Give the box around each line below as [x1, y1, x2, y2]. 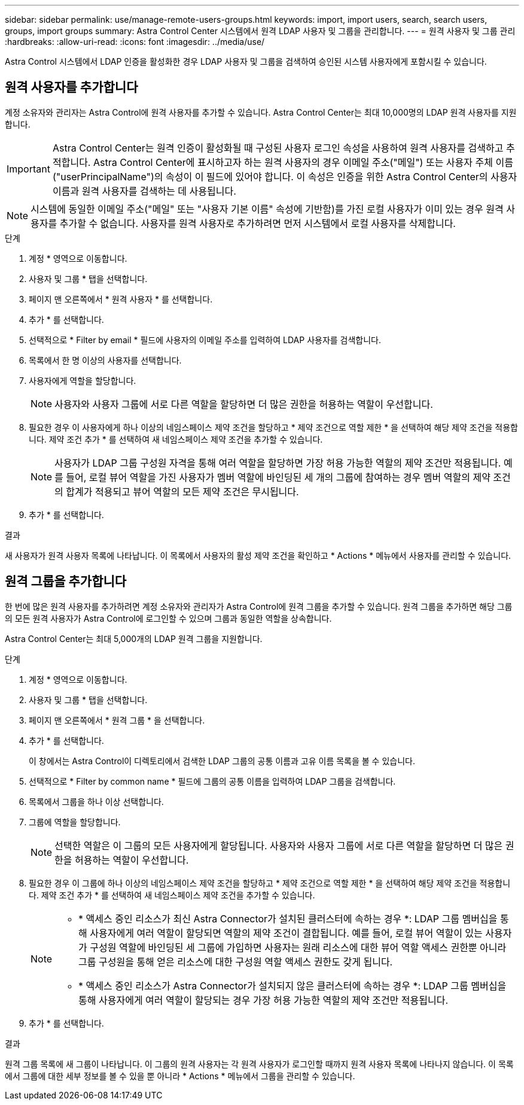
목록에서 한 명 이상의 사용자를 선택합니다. [29, 355, 182, 365]
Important [7, 162, 50, 175]
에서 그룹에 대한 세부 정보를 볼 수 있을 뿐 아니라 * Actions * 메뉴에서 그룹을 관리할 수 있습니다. [5, 1070, 355, 1081]
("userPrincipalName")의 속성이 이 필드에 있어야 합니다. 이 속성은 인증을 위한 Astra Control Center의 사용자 [52, 170, 517, 183]
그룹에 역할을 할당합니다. [29, 816, 121, 827]
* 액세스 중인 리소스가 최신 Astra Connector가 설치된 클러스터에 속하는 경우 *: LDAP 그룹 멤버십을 [78, 912, 498, 925]
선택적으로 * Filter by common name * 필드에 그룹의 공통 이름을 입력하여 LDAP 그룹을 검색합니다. [29, 776, 396, 786]
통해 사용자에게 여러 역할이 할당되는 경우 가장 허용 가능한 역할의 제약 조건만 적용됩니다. [78, 994, 449, 1006]
